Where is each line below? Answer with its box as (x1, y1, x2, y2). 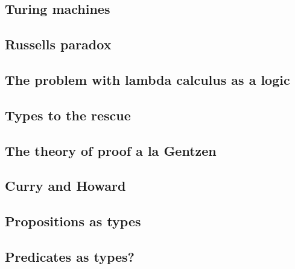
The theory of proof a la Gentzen (5, 141, 217, 159)
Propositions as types (5, 212, 141, 230)
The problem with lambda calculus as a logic (5, 70, 290, 88)
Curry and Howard (5, 176, 126, 195)
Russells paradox (5, 35, 112, 54)
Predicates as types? (5, 247, 135, 265)
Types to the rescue (5, 105, 131, 124)
